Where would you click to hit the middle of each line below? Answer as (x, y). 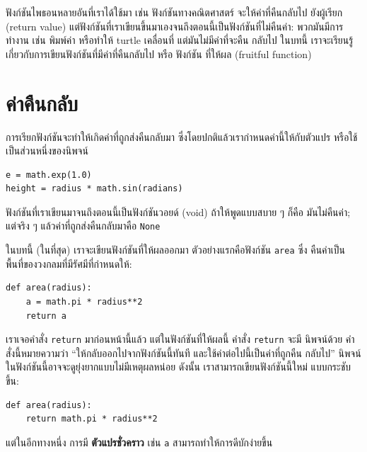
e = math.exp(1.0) (49, 175)
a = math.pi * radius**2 (84, 301)
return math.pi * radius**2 (92, 419)
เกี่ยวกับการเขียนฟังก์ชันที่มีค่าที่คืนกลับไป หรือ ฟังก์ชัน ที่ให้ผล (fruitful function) (159, 53)
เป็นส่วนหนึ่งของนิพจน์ (47, 151)
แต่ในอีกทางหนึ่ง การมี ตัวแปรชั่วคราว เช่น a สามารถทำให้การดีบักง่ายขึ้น (139, 442)
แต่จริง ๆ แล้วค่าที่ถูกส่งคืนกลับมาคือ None (83, 226)
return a (46, 316)
